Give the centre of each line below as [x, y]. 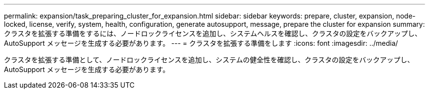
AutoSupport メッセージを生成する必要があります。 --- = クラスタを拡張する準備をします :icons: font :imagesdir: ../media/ [201, 43]
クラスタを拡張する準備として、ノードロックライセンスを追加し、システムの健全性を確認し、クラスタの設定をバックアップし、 [209, 60]
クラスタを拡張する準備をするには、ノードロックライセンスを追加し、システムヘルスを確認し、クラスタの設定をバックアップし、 [213, 33]
